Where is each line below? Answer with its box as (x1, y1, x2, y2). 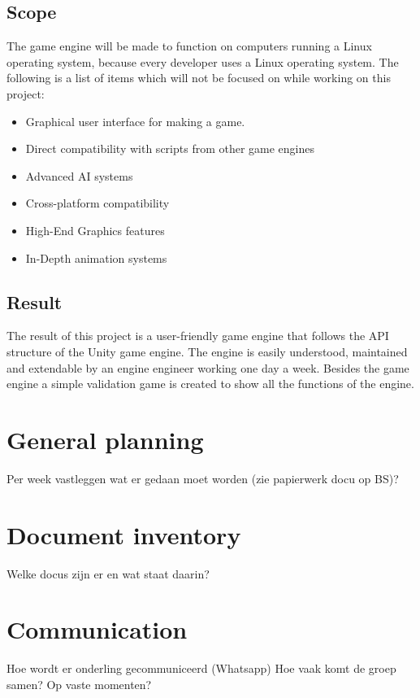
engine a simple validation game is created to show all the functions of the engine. (6, 375, 414, 392)
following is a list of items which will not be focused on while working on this (6, 69, 391, 86)
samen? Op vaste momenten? (6, 675, 152, 692)
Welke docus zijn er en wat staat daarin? (6, 565, 210, 582)
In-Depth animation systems (25, 249, 167, 266)
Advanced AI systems (25, 167, 133, 184)
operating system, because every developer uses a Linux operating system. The (6, 53, 399, 70)
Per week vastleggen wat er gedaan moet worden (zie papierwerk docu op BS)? (6, 469, 399, 486)
